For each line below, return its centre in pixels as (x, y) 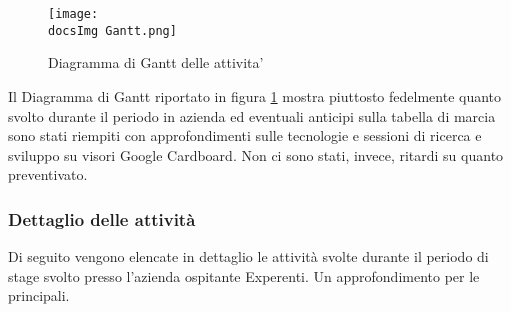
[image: (73, 14)
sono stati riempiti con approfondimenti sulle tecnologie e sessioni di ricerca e (245, 135)
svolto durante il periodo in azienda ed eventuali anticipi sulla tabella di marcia (252, 115)
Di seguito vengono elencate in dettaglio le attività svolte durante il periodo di (248, 256)
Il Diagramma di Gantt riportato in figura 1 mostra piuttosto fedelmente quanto (255, 95)
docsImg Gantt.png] (112, 30)
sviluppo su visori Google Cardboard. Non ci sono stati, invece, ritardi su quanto (256, 154)
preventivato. (48, 174)
